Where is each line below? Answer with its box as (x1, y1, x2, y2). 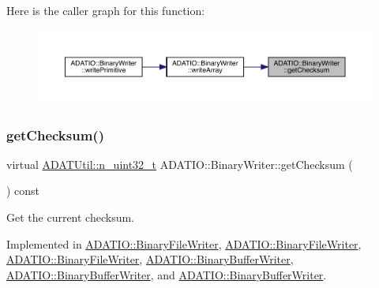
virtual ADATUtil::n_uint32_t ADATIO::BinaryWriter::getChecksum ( (6, 155, 353, 172)
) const (6, 182, 40, 199)
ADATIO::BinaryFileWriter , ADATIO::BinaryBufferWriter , (6, 251, 294, 267)
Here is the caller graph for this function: (6, 2, 205, 18)
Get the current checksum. (6, 209, 135, 226)
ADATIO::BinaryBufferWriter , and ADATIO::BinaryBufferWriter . (6, 266, 327, 282)
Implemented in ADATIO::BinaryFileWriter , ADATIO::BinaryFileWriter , (6, 235, 362, 252)
